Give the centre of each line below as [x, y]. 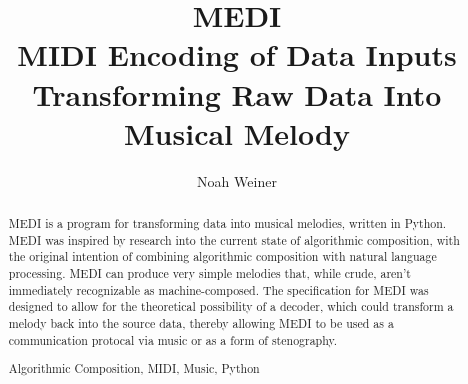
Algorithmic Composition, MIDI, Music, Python [134, 368]
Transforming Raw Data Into [237, 93]
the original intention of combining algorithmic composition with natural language [222, 256]
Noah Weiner [237, 180]
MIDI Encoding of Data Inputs [237, 54]
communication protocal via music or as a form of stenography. [173, 339]
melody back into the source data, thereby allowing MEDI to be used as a [201, 323]
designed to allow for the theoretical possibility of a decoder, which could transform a [231, 306]
